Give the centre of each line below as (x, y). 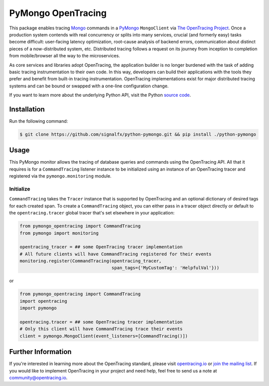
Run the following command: (39, 121)
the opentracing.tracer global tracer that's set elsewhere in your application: (92, 213)
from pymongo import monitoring (59, 233)
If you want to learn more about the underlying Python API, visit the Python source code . (100, 95)
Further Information (40, 352)
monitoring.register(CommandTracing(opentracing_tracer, (91, 261)
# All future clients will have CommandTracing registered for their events (116, 254)
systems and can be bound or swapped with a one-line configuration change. (89, 86)
